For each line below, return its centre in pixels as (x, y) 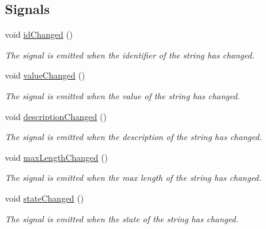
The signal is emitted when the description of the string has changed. (134, 137)
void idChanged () (39, 34)
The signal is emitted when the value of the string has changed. (123, 95)
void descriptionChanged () (56, 116)
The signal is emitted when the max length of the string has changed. (133, 178)
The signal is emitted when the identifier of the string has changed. (130, 55)
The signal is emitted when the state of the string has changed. (122, 218)
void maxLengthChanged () (56, 157)
